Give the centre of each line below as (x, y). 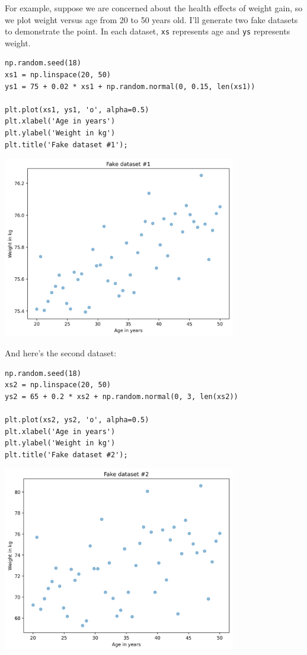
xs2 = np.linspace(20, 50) (58, 385)
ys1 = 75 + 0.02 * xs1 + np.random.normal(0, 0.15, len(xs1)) (130, 86)
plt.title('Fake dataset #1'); (66, 145)
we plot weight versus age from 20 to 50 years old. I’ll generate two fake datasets (151, 19)
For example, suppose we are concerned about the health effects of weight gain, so (154, 8)
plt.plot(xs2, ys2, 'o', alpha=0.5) (77, 420)
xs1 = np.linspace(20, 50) (58, 75)
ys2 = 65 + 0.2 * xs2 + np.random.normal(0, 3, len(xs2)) (121, 396)
